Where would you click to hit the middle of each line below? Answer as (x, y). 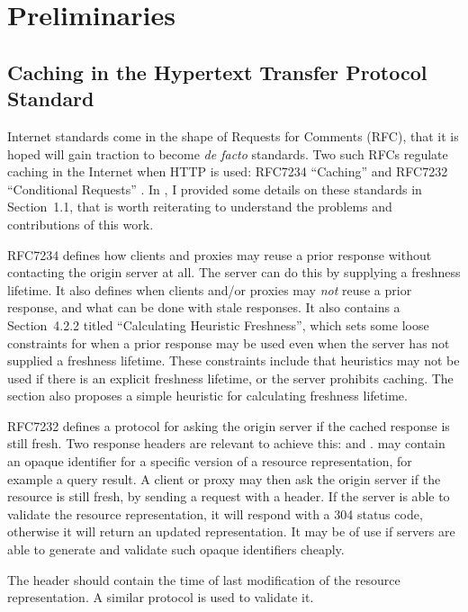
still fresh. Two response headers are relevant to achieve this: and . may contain (226, 443)
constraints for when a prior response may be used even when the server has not (229, 342)
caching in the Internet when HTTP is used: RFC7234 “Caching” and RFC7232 (228, 171)
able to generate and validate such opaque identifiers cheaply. (176, 549)
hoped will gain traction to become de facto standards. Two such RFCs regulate (228, 153)
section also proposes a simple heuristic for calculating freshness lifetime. (207, 396)
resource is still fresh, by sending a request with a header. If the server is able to (229, 496)
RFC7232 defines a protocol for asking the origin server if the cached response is (229, 425)
